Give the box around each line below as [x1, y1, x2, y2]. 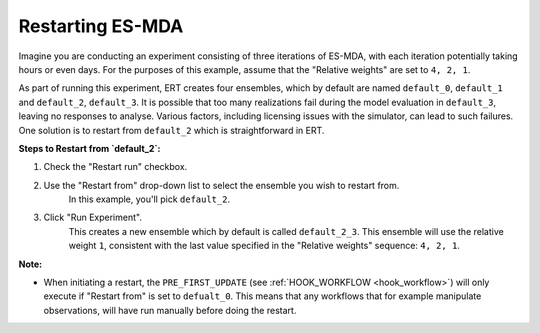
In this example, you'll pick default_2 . [68, 193, 230, 205]
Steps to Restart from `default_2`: [18, 142, 161, 154]
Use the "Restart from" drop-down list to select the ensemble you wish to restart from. [43, 179, 400, 191]
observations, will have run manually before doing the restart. [43, 304, 297, 316]
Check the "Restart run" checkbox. [43, 161, 188, 173]
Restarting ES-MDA [18, 15, 184, 37]
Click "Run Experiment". [43, 211, 142, 224]
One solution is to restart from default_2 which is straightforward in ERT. [18, 124, 325, 136]
